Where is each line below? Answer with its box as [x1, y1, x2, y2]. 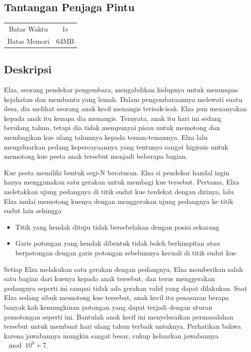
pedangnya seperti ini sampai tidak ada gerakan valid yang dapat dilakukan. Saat [4, 283, 248, 293]
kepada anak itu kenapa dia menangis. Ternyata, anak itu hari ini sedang [4, 113, 222, 123]
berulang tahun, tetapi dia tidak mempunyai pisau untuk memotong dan [4, 122, 220, 133]
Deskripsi [4, 62, 52, 77]
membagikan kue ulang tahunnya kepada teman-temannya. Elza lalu [4, 132, 208, 142]
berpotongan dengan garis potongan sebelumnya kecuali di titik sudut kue [15, 248, 236, 257]
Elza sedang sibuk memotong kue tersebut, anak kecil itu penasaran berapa [4, 292, 229, 302]
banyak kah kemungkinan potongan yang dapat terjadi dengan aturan [4, 302, 213, 312]
